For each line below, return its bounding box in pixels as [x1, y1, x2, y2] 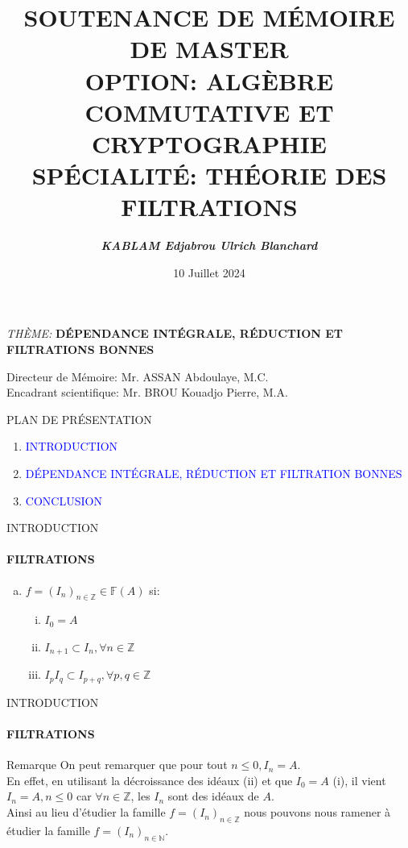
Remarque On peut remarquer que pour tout [6, 756, 228, 773]
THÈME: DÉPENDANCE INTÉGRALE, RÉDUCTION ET [6, 325, 343, 342]
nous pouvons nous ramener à [244, 804, 391, 821]
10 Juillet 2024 [173, 264, 245, 281]
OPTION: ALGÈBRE [84, 64, 334, 97]
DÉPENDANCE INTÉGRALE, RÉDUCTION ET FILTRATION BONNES [25, 465, 402, 481]
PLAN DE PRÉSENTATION [6, 410, 152, 427]
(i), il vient [332, 771, 386, 788]
